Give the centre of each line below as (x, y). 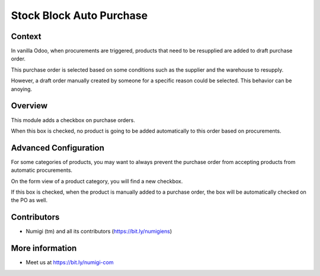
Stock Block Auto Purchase (79, 15)
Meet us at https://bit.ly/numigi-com (70, 262)
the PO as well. (29, 200)
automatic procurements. (42, 170)
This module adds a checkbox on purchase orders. (73, 120)
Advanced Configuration (58, 148)
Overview (29, 106)
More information (44, 248)
